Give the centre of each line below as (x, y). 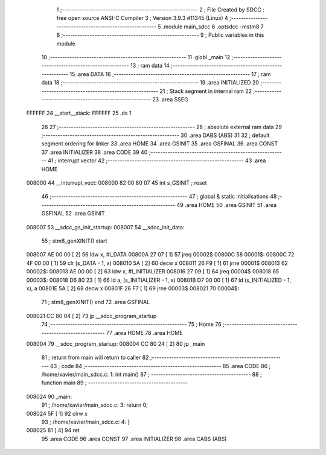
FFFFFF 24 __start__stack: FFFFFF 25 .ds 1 (79, 113)
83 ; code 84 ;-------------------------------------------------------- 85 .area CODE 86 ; (161, 366)
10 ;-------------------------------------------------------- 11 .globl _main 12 (136, 57)
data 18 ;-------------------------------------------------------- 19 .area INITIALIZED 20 (150, 83)
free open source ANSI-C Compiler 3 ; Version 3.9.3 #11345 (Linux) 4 (142, 18)
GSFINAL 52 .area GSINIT (73, 214)
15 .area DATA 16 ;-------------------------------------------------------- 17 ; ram (170, 74)
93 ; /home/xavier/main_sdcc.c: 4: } (86, 422)
